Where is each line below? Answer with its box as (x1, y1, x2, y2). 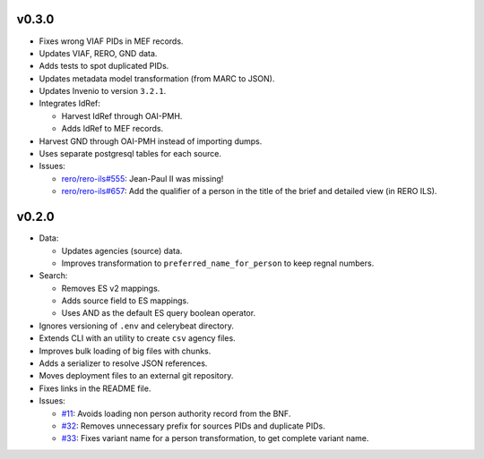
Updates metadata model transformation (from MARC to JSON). (39, 72, 275, 84)
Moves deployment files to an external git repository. (39, 370, 234, 381)
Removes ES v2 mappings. (61, 283, 160, 293)
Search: (39, 270, 68, 281)
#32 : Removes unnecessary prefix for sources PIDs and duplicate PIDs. (61, 421, 326, 431)
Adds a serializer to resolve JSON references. (39, 358, 208, 369)
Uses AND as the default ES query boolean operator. (61, 308, 255, 319)
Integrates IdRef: (39, 98, 100, 109)
